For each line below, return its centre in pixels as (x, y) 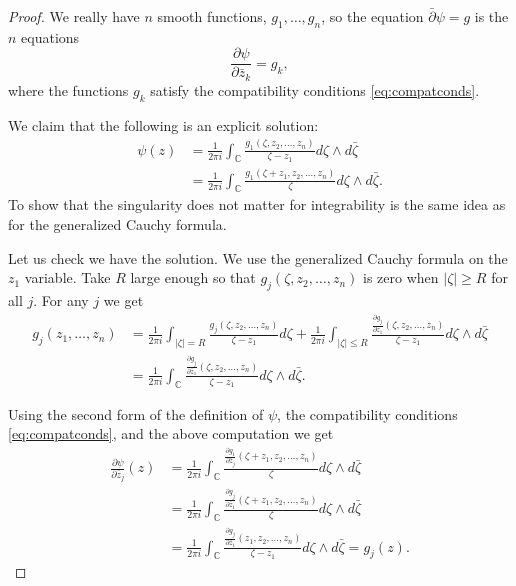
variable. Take (67, 277)
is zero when (401, 277)
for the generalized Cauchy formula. (117, 223)
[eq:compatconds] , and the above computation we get (171, 433)
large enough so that (193, 277)
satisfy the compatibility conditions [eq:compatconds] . (315, 89)
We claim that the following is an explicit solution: (163, 124)
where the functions (68, 89)
